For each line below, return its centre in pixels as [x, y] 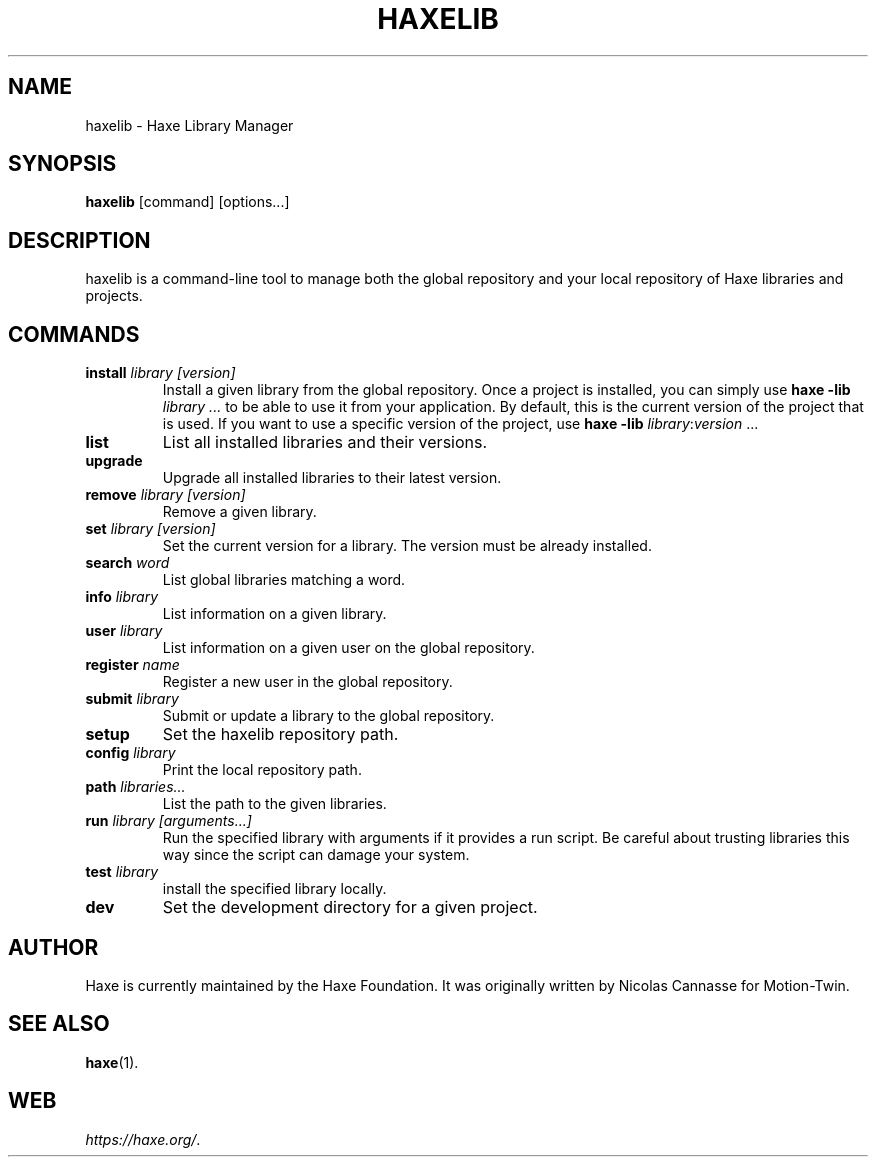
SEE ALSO [59, 1024]
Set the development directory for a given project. [350, 907]
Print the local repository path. [262, 770]
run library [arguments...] [168, 821]
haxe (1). [112, 1062]
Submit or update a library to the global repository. [328, 716]
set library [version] [150, 529]
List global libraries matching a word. [284, 580]
